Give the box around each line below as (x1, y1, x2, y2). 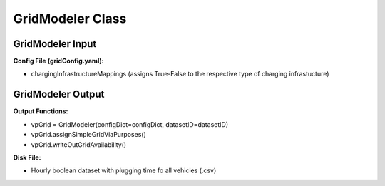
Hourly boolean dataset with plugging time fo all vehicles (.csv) (31, 166, 217, 175)
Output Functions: (13, 107, 68, 115)
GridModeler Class (13, 11, 127, 26)
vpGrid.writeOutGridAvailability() (31, 140, 127, 149)
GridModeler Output (13, 88, 105, 100)
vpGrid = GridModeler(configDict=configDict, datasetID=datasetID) (31, 120, 229, 128)
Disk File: (13, 153, 42, 162)
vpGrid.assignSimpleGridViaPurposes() (31, 130, 146, 139)
